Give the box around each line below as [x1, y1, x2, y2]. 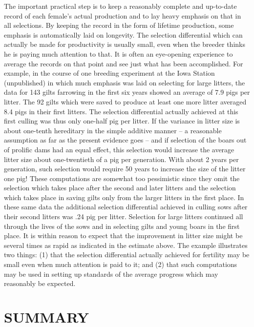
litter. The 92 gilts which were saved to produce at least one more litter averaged [4, 96, 247, 106]
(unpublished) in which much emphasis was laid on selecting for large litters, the [4, 77, 245, 87]
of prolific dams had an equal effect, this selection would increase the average [4, 144, 234, 154]
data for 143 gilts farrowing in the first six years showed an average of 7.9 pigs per [4, 87, 250, 97]
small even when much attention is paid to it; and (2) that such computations [4, 259, 237, 269]
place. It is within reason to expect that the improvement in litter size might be [4, 230, 243, 241]
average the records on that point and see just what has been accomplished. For [4, 58, 243, 68]
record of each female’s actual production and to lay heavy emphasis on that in [4, 10, 241, 20]
